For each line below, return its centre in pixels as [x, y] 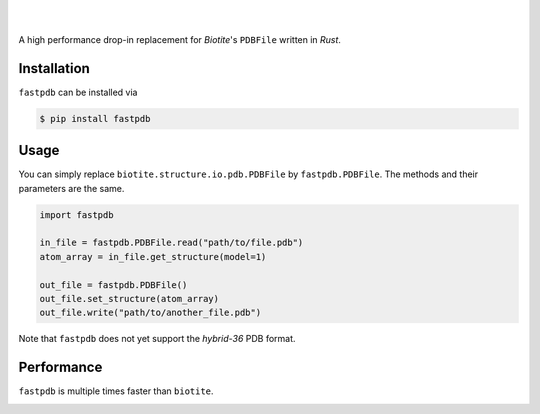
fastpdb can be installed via [78, 92]
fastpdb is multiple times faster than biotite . [116, 391]
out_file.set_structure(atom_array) [129, 298]
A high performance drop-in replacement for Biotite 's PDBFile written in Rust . [180, 39]
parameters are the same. [71, 188]
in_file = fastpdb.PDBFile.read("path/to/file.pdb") [171, 243]
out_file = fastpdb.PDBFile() [113, 284]
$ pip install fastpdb [95, 118]
